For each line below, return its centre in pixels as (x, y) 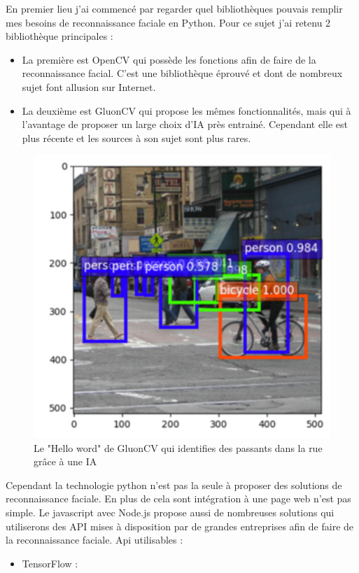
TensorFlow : (50, 563)
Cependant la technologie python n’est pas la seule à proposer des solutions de (174, 484)
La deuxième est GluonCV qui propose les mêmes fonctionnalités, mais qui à (186, 110)
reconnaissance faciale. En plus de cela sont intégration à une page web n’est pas (178, 498)
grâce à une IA (65, 461)
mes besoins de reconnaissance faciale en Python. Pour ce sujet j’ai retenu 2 (168, 22)
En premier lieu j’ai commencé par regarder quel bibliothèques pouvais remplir (174, 8)
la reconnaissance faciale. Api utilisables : (94, 540)
